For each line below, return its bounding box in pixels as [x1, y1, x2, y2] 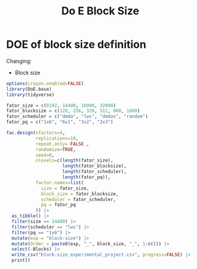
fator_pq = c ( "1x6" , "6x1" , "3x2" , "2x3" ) [6, 119, 113, 125]
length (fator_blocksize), [62, 163, 127, 169]
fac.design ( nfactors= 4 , [6, 130, 66, 136]
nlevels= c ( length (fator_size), [35, 157, 113, 163]
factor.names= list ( [35, 180, 84, 185]
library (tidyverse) [6, 91, 55, 98]
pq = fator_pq [41, 202, 76, 208]
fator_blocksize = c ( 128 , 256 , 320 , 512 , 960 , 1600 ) [6, 108, 140, 114]
